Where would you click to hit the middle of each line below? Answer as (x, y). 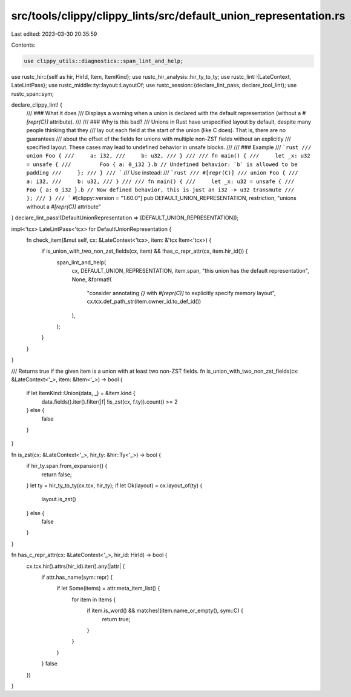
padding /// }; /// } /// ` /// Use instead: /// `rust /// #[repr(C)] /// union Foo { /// (162, 173)
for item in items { (94, 599)
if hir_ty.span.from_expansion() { (67, 466)
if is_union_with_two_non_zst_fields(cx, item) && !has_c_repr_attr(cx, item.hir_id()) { (145, 251)
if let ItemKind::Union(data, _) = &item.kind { (81, 393)
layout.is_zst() (59, 499)
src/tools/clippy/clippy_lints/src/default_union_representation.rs (178, 16)
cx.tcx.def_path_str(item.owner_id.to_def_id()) (144, 302)
